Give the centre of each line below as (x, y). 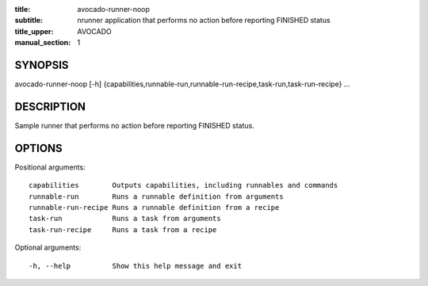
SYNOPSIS (42, 65)
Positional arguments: (50, 167)
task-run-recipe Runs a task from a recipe (123, 229)
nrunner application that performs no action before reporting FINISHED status (204, 21)
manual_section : (43, 43)
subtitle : (29, 21)
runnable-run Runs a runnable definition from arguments (157, 196)
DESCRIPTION (50, 107)
